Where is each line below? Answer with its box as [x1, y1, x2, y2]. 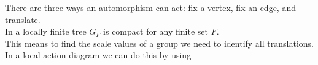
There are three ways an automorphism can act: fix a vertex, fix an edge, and [5, 1, 296, 13]
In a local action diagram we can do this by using [5, 49, 192, 61]
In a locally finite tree [5, 25, 87, 38]
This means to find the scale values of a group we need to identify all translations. [5, 36, 314, 49]
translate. [5, 13, 41, 26]
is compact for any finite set [103, 25, 208, 38]
